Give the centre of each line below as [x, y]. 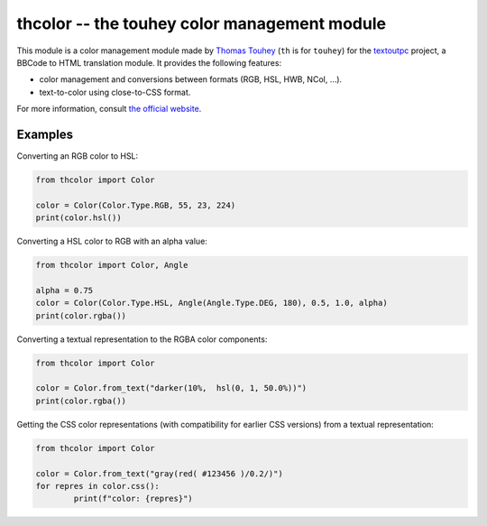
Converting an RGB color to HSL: [78, 156]
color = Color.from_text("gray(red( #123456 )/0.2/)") [159, 473]
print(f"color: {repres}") [133, 499]
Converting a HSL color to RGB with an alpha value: [112, 241]
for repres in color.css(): [97, 486]
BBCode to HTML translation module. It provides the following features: [149, 62]
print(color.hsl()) [78, 218]
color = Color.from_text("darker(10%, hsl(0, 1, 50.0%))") [171, 388]
